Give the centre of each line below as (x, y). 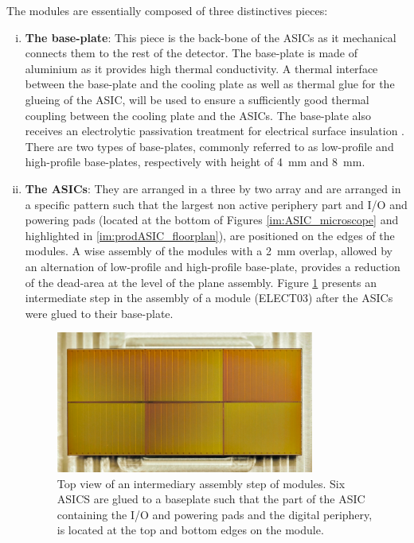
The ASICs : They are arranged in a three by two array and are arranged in (213, 188)
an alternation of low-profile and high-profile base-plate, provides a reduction (213, 266)
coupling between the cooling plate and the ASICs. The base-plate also (198, 115)
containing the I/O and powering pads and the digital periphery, (215, 514)
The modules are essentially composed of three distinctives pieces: (167, 10)
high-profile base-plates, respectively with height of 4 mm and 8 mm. (195, 162)
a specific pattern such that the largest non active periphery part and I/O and (216, 204)
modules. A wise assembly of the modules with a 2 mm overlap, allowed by (209, 251)
